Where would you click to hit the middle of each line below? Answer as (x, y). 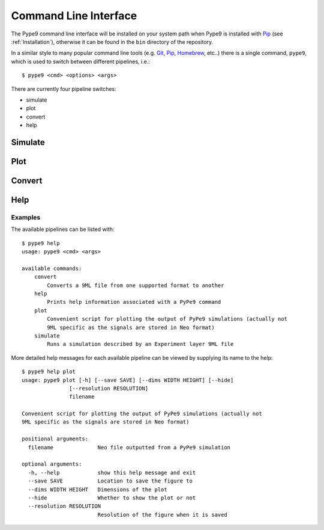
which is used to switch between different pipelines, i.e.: (80, 61)
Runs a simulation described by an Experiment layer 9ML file (140, 344)
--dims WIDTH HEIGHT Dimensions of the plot (97, 489)
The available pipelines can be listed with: (63, 229)
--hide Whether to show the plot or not (112, 498)
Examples (26, 217)
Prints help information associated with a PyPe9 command (134, 302)
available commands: (52, 268)
